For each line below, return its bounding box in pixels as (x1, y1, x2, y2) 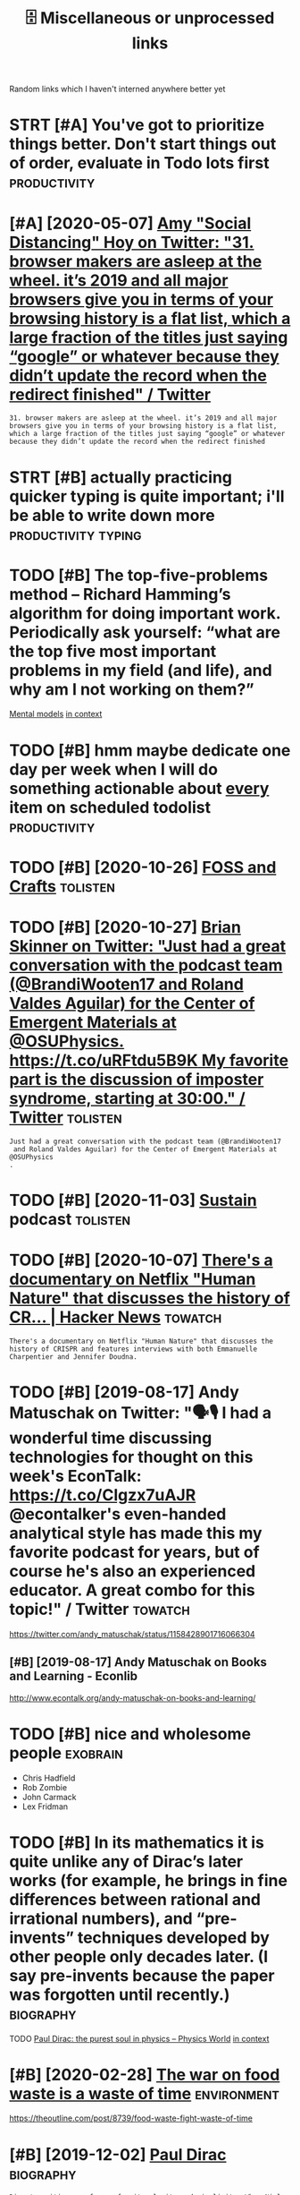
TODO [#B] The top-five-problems (9, 565, 269, 585)
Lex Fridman (21, 1801, 69, 1812)
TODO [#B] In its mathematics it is (9, 1832, 265, 1852)
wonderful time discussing (9, 1428, 212, 1448)
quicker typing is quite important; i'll (9, 486, 285, 507)
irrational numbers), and (9, 1909, 194, 1928)
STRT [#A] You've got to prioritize (9, 115, 265, 135)
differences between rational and (9, 1889, 262, 1909)
